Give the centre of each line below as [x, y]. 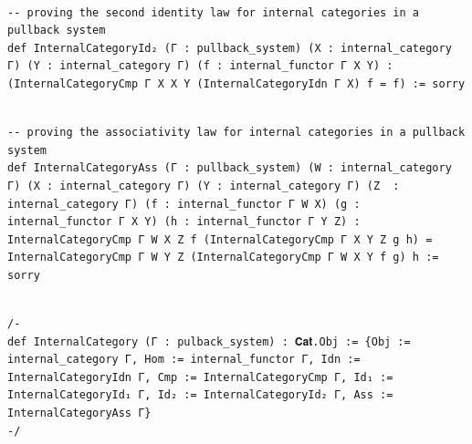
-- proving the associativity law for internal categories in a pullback [236, 133]
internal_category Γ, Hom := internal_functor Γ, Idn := [184, 360]
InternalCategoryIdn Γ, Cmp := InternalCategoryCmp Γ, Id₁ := [200, 377]
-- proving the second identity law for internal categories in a [214, 12]
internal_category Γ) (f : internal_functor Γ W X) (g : [184, 204]
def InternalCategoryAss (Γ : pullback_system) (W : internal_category [230, 168]
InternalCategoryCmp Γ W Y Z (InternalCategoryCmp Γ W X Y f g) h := [223, 258]
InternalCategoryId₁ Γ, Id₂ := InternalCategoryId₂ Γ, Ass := [200, 395]
